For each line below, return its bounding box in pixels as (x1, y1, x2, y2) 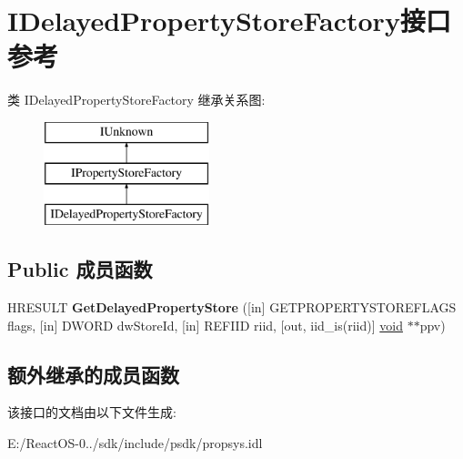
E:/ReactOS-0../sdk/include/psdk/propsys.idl (7, 433, 263, 453)
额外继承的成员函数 (7, 360, 179, 388)
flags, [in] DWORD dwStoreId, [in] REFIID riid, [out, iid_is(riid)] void (7, 315, 403, 334)
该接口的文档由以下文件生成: (7, 403, 176, 422)
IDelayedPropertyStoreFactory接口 (7, 2, 451, 39)
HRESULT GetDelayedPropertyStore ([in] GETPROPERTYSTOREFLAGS (7, 298, 457, 317)
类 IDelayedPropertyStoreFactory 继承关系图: (7, 90, 266, 109)
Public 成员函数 (7, 255, 153, 283)
